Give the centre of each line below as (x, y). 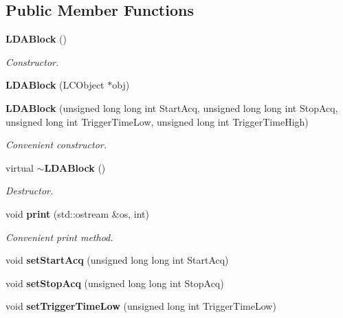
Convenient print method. (59, 237)
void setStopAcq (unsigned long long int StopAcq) (115, 283)
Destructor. (30, 191)
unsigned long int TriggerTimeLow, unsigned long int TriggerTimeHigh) (157, 121)
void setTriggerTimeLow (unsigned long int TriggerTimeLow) (141, 306)
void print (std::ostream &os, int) (77, 213)
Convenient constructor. (56, 145)
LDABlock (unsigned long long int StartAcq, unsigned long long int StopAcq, (172, 107)
